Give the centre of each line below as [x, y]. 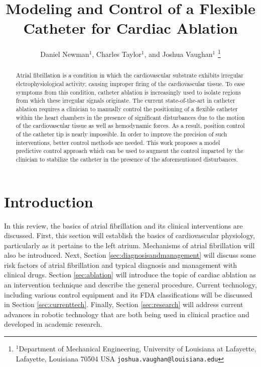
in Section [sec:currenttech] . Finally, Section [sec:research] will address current [124, 304]
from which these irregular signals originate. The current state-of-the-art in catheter [125, 100]
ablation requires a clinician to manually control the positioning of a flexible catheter [127, 108]
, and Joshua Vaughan [178, 54]
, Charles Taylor [117, 54]
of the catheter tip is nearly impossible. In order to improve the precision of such [121, 134]
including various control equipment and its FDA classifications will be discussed [128, 294]
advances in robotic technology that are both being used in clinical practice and [127, 314]
